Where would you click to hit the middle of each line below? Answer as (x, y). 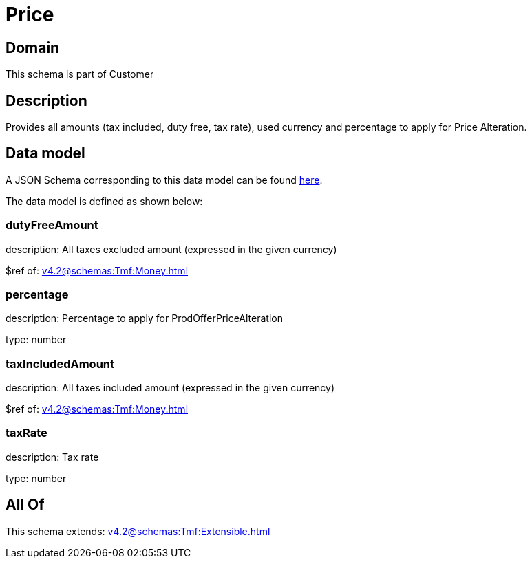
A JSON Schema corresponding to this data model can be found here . (164, 180)
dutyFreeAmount (52, 225)
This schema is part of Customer (80, 74)
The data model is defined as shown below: (104, 201)
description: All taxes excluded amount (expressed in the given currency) (171, 249)
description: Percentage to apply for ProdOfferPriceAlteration (144, 318)
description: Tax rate (52, 457)
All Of (25, 505)
